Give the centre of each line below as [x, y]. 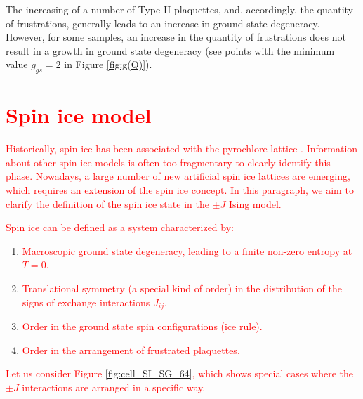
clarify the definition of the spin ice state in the [107, 203]
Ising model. [255, 203]
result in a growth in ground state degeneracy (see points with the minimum [170, 50]
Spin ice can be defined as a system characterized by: [120, 227]
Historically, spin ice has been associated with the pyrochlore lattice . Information [182, 149]
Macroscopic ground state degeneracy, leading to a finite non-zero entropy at [187, 250]
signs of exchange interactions [86, 302]
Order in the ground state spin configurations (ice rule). [142, 326]
